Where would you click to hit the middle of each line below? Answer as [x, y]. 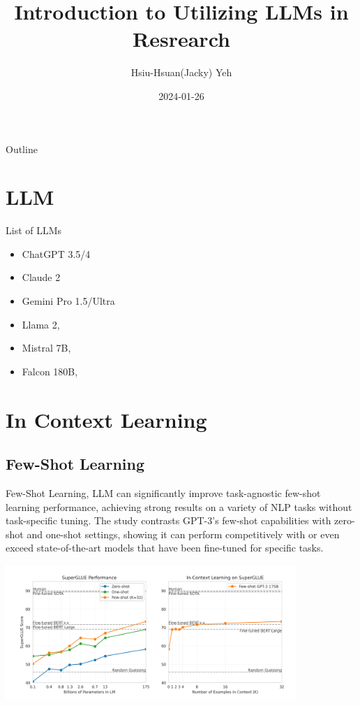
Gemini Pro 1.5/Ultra [68, 301]
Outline [22, 149]
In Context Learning [106, 419]
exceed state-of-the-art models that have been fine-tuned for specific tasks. [165, 548]
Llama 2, [41, 324]
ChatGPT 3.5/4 [56, 253]
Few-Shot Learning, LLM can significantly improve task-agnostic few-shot [163, 492]
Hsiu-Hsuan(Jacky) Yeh [181, 72]
